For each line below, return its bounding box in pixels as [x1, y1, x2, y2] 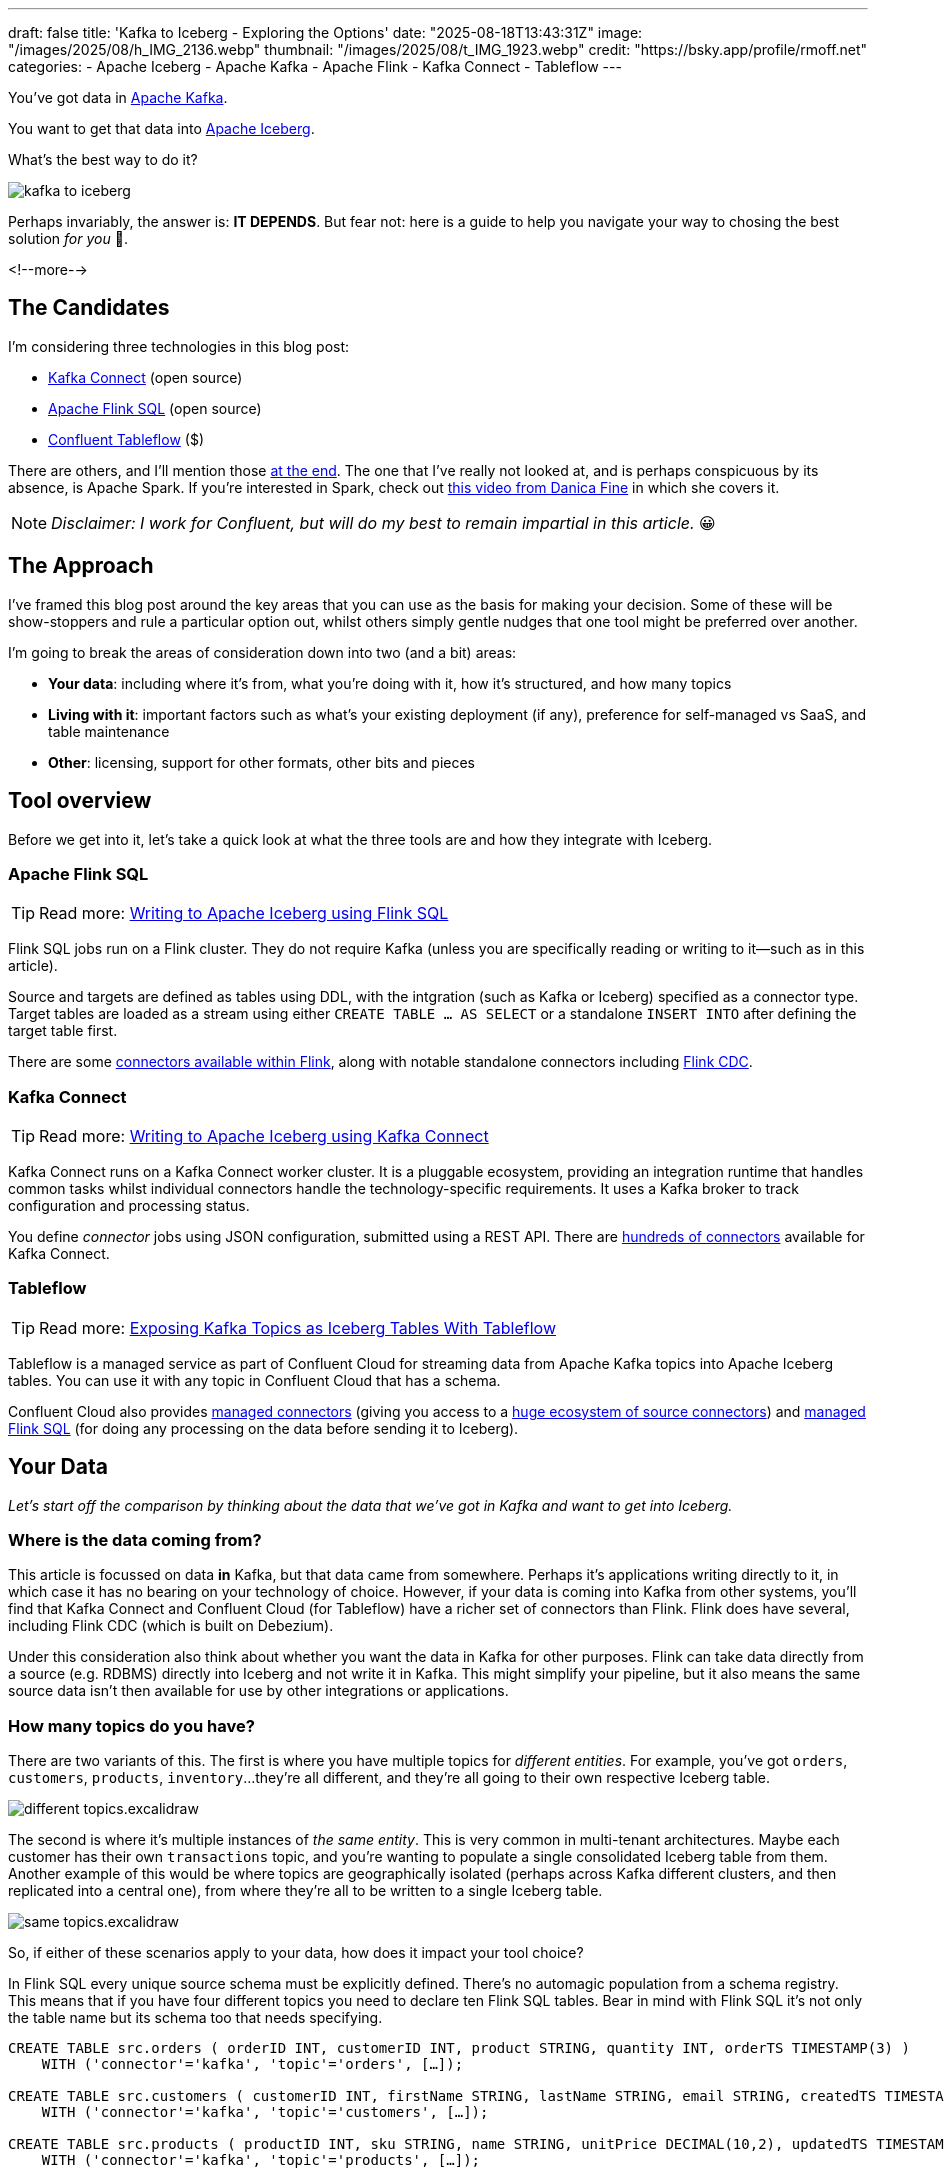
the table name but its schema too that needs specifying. [8, 2009, 383, 2027]
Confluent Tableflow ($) [48, 430, 205, 448]
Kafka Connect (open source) [48, 368, 243, 386]
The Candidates [8, 295, 170, 321]
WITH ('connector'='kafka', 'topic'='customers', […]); [41, 2104, 489, 2121]
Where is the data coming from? [8, 1530, 262, 1550]
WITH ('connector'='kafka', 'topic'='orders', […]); [41, 2056, 464, 2073]
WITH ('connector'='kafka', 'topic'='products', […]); [41, 2152, 481, 2169]
